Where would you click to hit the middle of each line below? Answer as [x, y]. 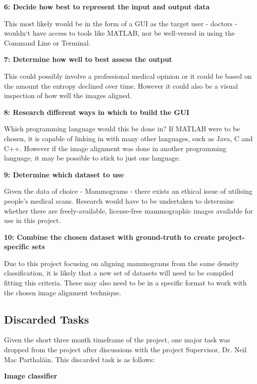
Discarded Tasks [47, 319]
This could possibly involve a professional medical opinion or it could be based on [128, 76]
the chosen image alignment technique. [63, 292]
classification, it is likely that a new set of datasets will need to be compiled [119, 273]
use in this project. [32, 220]
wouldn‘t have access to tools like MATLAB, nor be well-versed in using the [119, 33]
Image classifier [31, 376]
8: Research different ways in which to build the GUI [97, 112]
